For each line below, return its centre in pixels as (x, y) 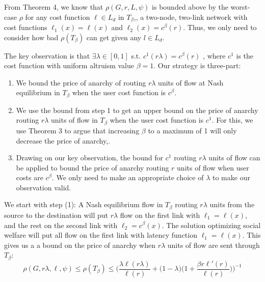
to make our (231, 177)
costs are (30, 177)
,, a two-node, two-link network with (191, 17)
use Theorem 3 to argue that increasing (78, 130)
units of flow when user (213, 167)
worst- (240, 7)
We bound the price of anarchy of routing (81, 82)
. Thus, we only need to (220, 27)
